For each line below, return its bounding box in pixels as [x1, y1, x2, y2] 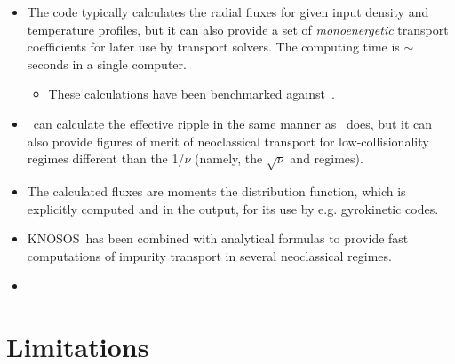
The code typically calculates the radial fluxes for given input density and [27, 3, 429, 20]
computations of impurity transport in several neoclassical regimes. [27, 246, 392, 265]
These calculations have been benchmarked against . [48, 84, 335, 103]
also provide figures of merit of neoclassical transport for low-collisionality [27, 131, 429, 150]
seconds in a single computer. [27, 54, 187, 73]
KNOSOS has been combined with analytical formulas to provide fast [27, 229, 409, 248]
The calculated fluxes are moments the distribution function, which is [27, 181, 406, 200]
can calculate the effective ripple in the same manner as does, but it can [33, 114, 433, 132]
